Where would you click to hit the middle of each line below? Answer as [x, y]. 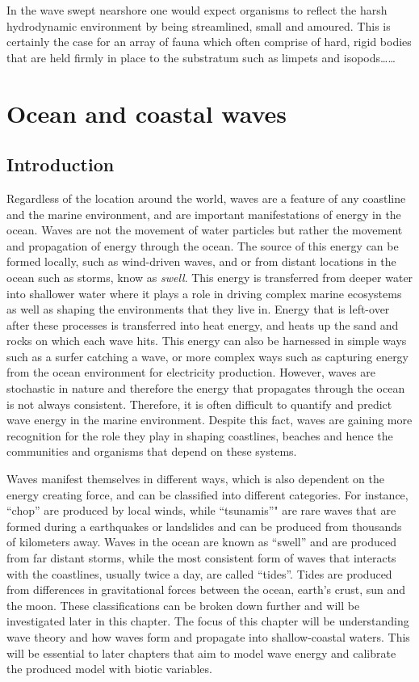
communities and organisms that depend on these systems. [152, 451]
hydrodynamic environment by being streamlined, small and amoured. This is [199, 25]
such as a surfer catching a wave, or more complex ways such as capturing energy [208, 356]
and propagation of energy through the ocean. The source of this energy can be [203, 245]
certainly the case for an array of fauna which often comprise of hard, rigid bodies [209, 42]
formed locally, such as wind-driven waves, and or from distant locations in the [201, 261]
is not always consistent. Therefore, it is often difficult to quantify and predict [199, 404]
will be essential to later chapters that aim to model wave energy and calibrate [201, 653]
